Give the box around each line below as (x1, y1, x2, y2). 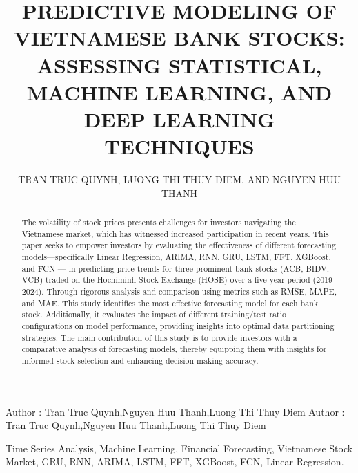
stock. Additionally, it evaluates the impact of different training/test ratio (21, 308, 286, 320)
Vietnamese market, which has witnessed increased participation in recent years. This (21, 228, 329, 239)
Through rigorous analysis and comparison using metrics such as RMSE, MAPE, (46, 285, 337, 297)
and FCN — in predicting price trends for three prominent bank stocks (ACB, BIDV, (21, 262, 330, 274)
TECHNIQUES (104, 132, 255, 160)
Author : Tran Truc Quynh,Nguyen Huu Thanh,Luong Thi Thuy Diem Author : (6, 404, 345, 418)
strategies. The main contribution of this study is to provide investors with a (21, 331, 297, 343)
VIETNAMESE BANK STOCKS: (14, 24, 345, 52)
